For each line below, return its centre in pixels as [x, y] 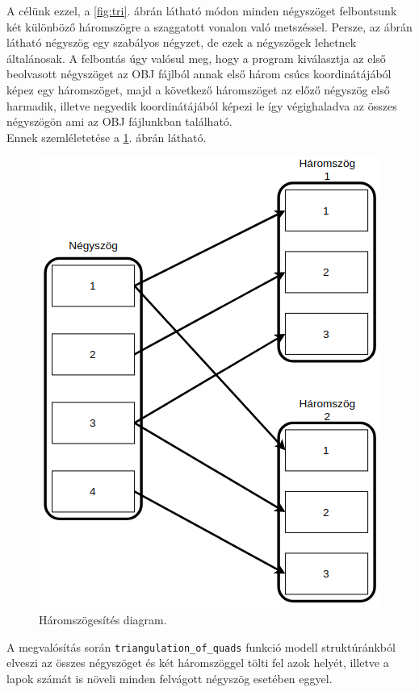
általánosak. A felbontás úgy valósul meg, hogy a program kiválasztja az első [196, 58]
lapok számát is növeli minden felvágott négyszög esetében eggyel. [170, 678]
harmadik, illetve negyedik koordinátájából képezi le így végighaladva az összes [202, 105]
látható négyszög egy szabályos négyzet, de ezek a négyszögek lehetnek [182, 42]
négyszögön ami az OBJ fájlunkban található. [119, 121]
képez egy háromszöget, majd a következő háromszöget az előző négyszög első [198, 89]
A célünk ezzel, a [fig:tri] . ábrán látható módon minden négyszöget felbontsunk [202, 10]
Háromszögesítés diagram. [103, 619]
